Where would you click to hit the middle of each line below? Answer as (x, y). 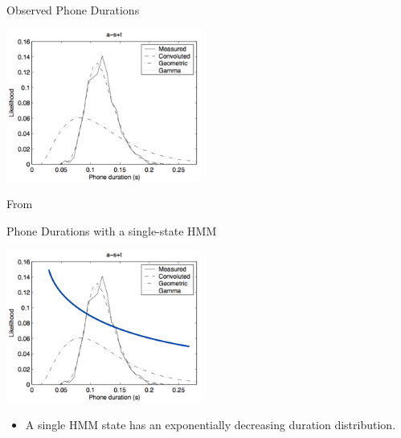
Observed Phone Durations (73, 10)
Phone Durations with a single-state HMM (112, 230)
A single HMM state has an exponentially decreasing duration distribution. (211, 424)
